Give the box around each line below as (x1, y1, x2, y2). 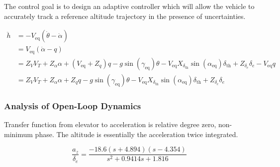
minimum (4, 129, 33, 139)
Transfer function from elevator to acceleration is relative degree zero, (4, 119, 216, 129)
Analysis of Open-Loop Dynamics (4, 99, 141, 112)
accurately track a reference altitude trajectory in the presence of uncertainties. (4, 10, 246, 21)
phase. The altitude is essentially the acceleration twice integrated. (35, 129, 238, 139)
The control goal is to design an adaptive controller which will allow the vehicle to (4, 1, 255, 11)
